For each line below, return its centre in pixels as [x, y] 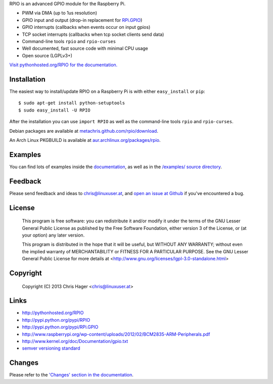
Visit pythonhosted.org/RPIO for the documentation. [63, 65]
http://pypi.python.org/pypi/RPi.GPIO [60, 327]
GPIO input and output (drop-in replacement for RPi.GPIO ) [82, 20]
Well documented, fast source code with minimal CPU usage [85, 49]
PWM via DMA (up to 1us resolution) [60, 13]
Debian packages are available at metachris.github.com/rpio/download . [84, 131]
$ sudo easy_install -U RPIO [54, 110]
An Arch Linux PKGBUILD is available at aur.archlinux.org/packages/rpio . [85, 140]
